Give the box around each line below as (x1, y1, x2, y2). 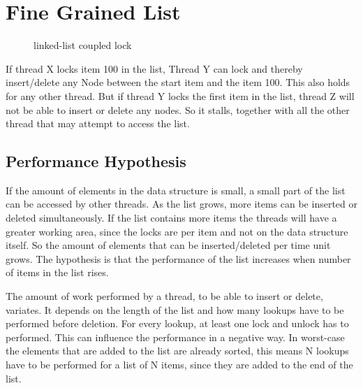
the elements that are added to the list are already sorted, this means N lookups (6, 343, 349, 358)
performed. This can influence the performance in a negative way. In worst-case (6, 329, 345, 344)
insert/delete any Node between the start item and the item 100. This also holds (6, 75, 350, 89)
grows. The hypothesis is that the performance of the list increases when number (6, 251, 351, 266)
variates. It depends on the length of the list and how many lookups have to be (6, 302, 344, 317)
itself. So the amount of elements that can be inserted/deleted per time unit (6, 238, 331, 252)
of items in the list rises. (6, 265, 109, 280)
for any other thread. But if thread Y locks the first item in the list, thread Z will (6, 88, 355, 103)
